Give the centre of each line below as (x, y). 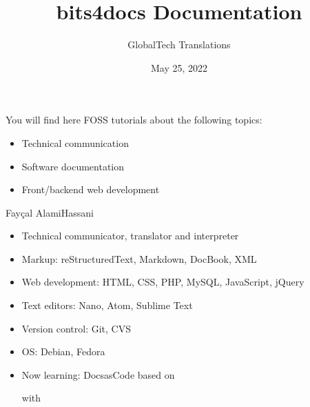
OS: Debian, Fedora (63, 351)
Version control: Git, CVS (76, 328)
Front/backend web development (91, 189)
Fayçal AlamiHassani (50, 212)
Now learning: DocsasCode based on (98, 374)
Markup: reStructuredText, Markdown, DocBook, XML (139, 258)
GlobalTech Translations (179, 44)
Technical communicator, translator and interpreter (130, 236)
